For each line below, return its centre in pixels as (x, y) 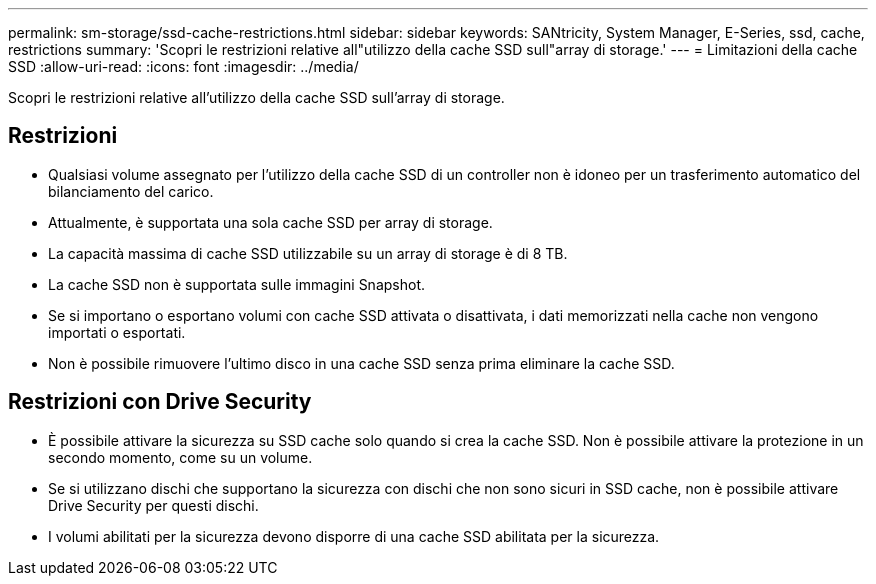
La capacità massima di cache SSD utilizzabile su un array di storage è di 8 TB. (308, 253)
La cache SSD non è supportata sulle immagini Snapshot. (236, 284)
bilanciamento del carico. (131, 191)
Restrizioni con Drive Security (160, 402)
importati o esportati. (117, 332)
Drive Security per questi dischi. (153, 505)
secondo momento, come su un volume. (180, 457)
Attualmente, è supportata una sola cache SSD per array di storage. (270, 222)
